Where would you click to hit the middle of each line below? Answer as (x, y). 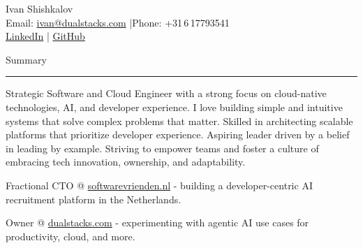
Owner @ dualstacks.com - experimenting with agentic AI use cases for (157, 223)
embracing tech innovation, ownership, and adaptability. (126, 162)
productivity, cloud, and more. (71, 236)
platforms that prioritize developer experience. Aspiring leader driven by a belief (178, 134)
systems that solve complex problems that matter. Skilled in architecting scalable (179, 121)
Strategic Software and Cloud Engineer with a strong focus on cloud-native (166, 93)
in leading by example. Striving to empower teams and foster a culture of (162, 148)
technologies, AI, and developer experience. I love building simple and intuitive (174, 107)
